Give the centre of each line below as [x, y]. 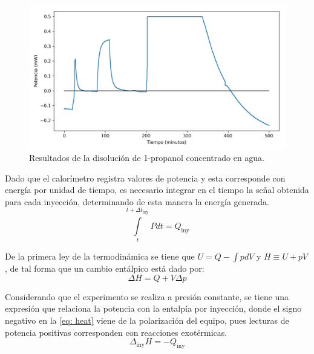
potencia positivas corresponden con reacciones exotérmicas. [116, 332]
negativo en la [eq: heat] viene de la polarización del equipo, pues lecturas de [147, 320]
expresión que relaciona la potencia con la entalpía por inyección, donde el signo [153, 308]
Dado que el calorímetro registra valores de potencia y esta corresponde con [145, 178]
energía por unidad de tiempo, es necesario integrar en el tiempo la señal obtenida [157, 190]
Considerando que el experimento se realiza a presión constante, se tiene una [147, 296]
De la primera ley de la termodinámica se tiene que [100, 256]
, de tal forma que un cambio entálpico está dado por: [105, 268]
